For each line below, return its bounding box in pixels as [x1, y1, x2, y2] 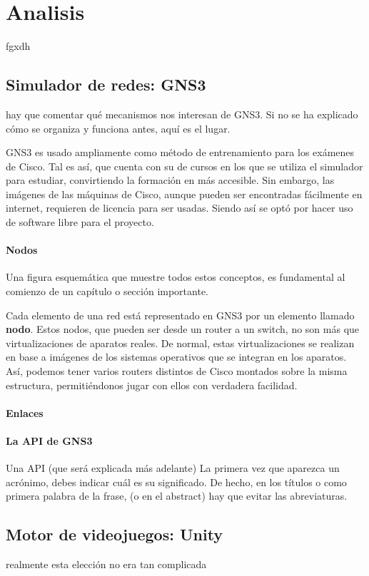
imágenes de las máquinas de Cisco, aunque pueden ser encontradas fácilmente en [6, 186, 363, 201]
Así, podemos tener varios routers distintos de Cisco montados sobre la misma [6, 364, 348, 379]
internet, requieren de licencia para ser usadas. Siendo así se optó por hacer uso [6, 200, 353, 215]
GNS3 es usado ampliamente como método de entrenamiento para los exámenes [6, 145, 355, 160]
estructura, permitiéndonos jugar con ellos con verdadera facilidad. [6, 377, 298, 392]
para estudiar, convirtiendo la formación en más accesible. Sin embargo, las [6, 173, 335, 187]
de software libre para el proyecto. [6, 215, 154, 230]
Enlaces [6, 405, 44, 420]
